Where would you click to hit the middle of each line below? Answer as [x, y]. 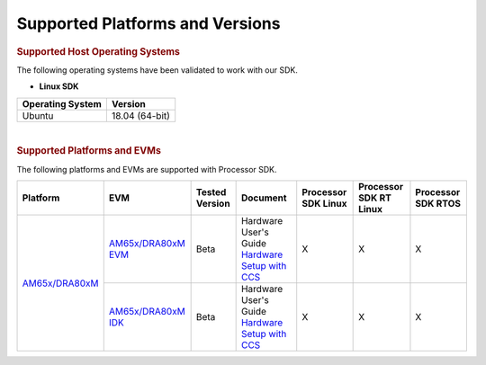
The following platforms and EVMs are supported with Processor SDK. [147, 169]
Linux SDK [59, 86]
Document [264, 198]
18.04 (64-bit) [141, 115]
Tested [211, 192]
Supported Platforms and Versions [148, 23]
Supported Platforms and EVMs [89, 151]
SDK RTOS [438, 204]
